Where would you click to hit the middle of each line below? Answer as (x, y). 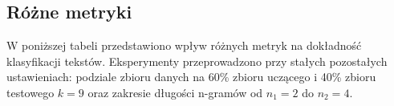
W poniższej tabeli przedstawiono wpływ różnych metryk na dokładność (184, 45)
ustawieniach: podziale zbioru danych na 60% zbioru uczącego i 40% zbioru (191, 77)
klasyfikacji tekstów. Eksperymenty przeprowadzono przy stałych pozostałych (197, 61)
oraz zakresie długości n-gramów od (175, 92)
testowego (30, 92)
